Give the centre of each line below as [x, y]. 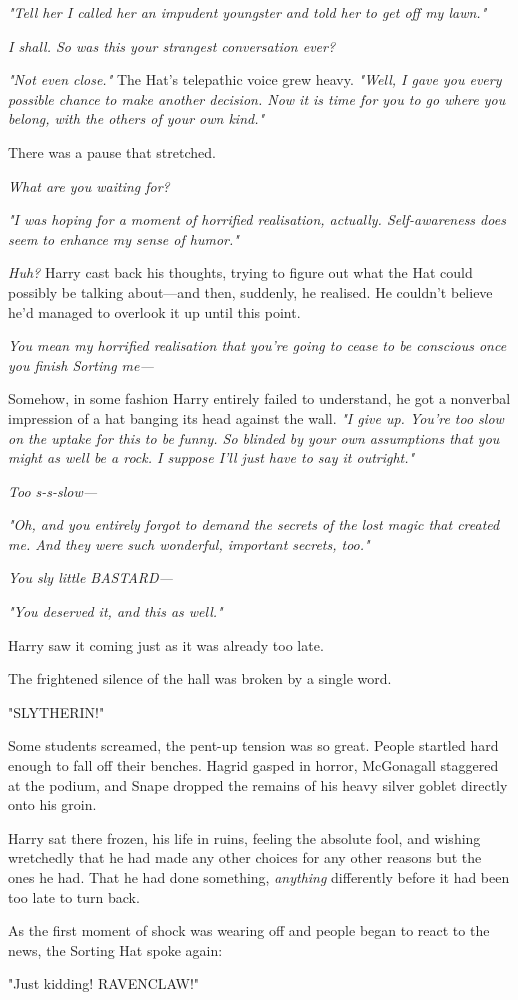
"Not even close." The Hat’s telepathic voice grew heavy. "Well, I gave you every [255, 79]
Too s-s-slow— [53, 490]
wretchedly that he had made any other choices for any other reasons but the [245, 857]
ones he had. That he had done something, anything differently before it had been [259, 877]
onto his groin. [52, 804]
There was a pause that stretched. [112, 151]
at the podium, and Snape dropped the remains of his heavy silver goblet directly [258, 784]
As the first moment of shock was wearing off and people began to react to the [249, 930]
